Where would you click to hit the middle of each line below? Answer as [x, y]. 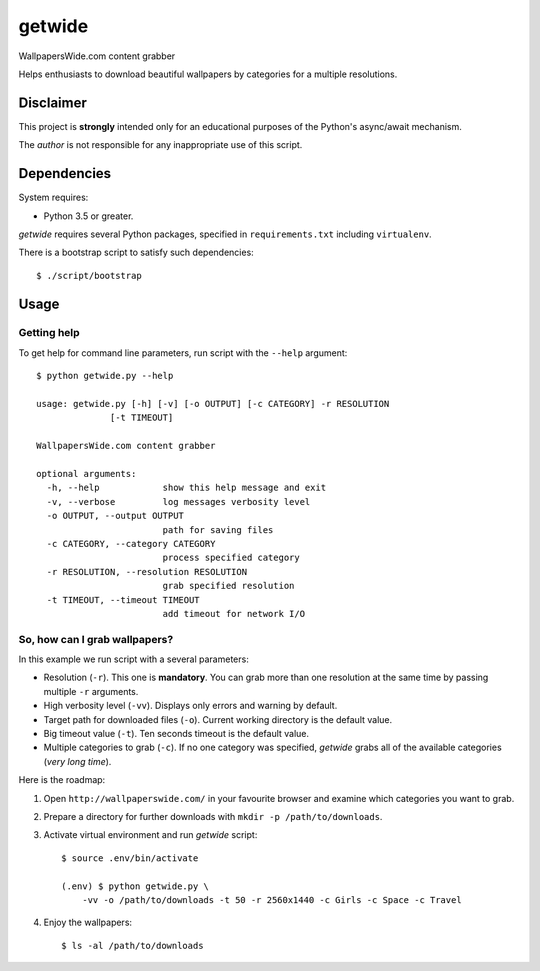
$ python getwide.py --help [105, 376]
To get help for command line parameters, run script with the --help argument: [183, 352]
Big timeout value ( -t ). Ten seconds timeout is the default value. [176, 733]
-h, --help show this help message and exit [186, 488]
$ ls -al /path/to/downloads [132, 945]
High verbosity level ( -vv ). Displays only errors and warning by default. [190, 706]
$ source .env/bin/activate [130, 858]
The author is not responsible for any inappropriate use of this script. [160, 145]
